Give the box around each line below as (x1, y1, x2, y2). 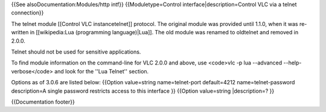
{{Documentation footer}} (11, 98, 75, 105)
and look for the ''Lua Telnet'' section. (54, 67, 149, 75)
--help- (283, 59, 302, 66)
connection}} (11, 9, 44, 16)
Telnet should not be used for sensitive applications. (11, 48, 141, 55)
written (11, 29, 29, 36)
